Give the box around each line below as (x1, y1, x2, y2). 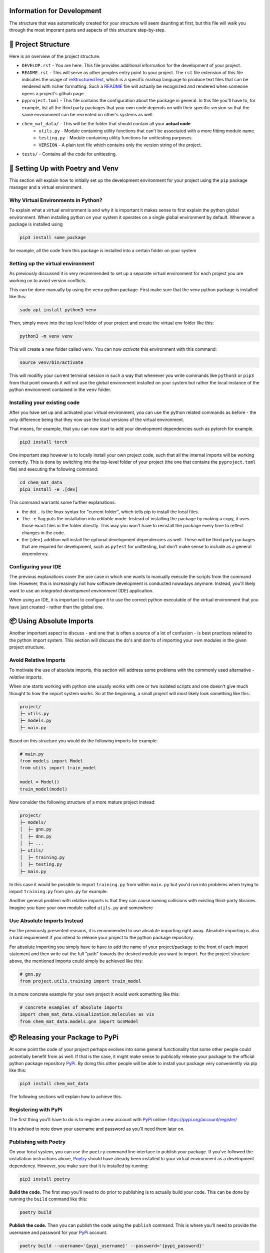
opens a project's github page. (21, 90, 85, 96)
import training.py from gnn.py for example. (9, 889, 108, 895)
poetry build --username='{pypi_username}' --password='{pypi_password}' (19, 1243, 204, 1248)
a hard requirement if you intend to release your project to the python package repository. (9, 935, 194, 941)
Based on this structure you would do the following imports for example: (9, 737, 158, 744)
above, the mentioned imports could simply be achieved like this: (9, 958, 143, 964)
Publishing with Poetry (9, 1138, 66, 1145)
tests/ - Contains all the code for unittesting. (21, 151, 117, 157)
